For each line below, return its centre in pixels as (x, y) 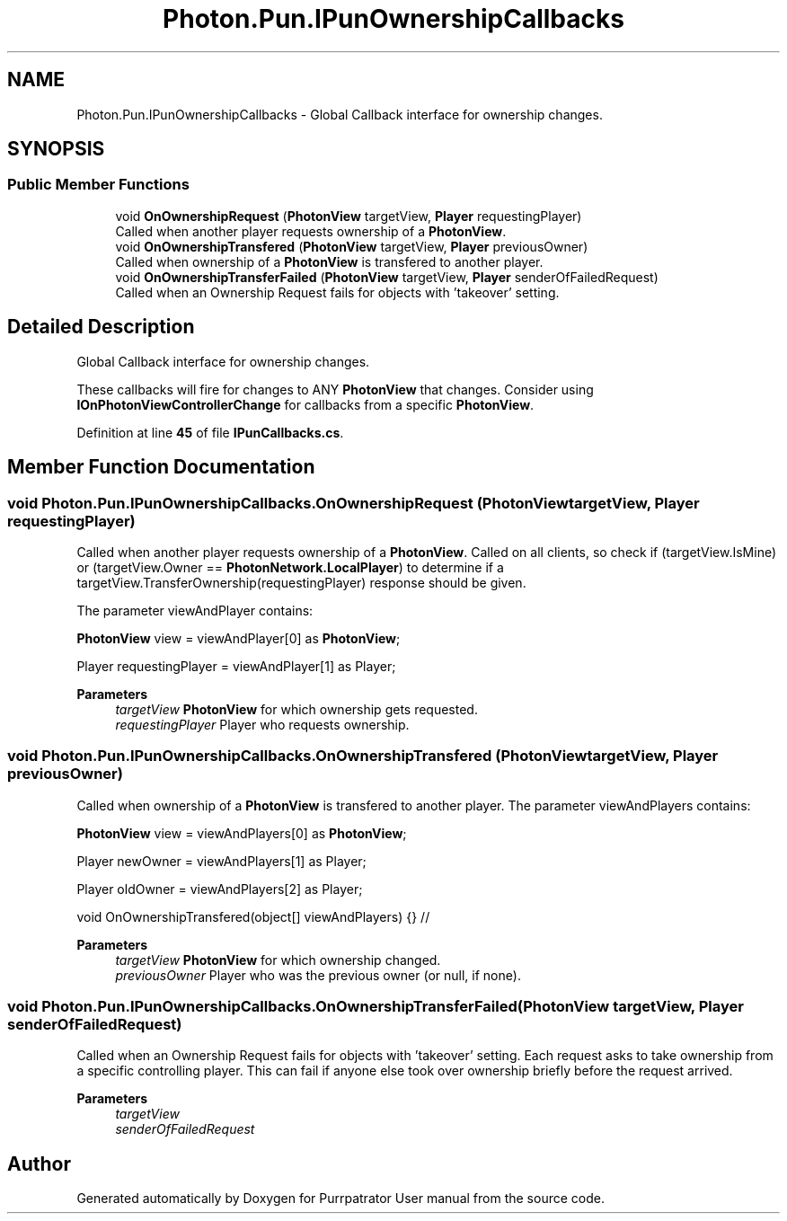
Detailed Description (101, 327)
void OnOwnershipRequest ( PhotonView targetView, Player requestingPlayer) (349, 216)
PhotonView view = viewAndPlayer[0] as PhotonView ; (239, 638)
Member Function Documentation (161, 467)
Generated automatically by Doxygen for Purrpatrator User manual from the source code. (340, 1199)
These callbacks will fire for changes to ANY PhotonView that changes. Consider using (335, 389)
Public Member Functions (98, 185)
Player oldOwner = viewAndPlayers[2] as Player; (220, 889)
